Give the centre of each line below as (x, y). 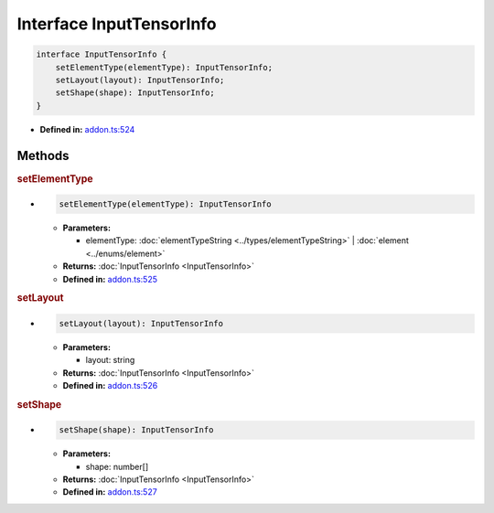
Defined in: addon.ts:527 (110, 492)
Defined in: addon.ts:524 (87, 129)
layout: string (110, 360)
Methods (43, 155)
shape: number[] (117, 466)
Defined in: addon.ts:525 (110, 279)
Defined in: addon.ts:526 (110, 386)
